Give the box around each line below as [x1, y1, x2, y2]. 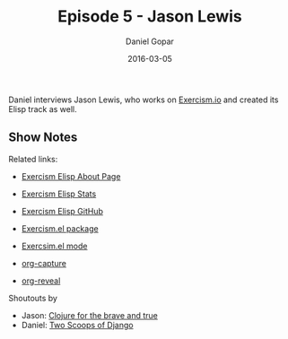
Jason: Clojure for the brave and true [21, 309, 158, 320]
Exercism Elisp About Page [21, 170, 121, 181]
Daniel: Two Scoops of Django [21, 319, 134, 330]
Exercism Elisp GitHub [21, 205, 104, 216]
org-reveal [21, 275, 61, 286]
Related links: [8, 153, 58, 164]
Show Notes [8, 130, 78, 145]
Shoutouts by [8, 292, 57, 303]
